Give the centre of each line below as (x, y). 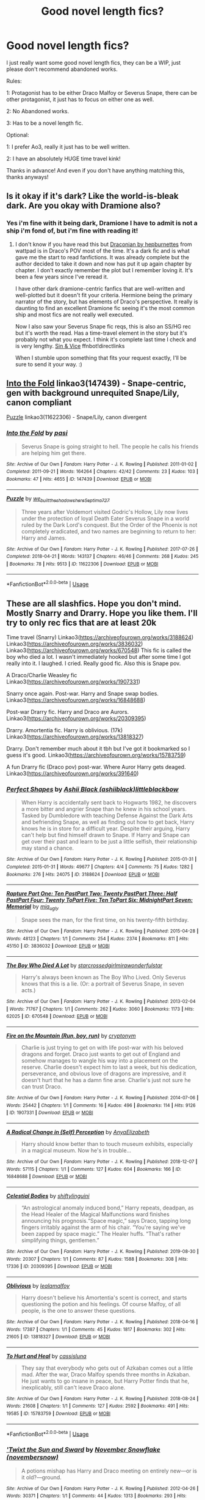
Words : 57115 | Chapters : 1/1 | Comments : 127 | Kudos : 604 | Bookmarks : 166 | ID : (94, 1169)
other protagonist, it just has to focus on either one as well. (80, 99)
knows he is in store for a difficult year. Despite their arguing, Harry (106, 829)
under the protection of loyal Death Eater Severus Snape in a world (105, 518)
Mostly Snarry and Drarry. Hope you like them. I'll (102, 613)
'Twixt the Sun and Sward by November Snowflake (83, 1450)
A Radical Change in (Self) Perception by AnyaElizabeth (78, 1132)
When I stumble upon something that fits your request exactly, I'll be (101, 358)
